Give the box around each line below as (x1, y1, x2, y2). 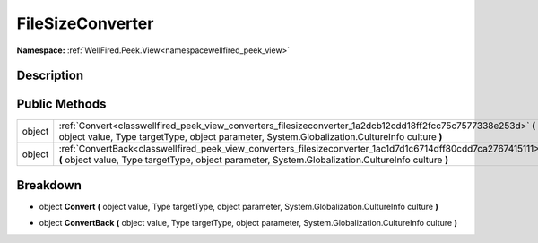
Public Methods (16, 97, 107, 112)
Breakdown (16, 178, 82, 193)
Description (16, 68, 84, 83)
